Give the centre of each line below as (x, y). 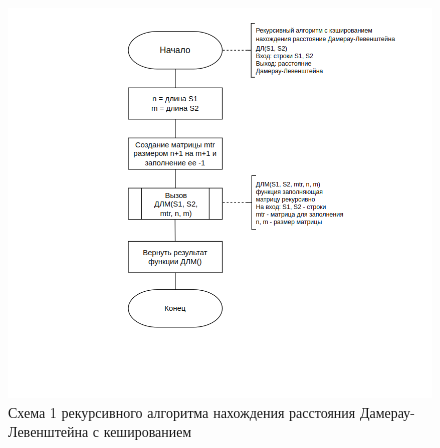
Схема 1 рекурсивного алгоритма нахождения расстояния (182, 411)
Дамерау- (387, 411)
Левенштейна (48, 431)
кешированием (147, 431)
